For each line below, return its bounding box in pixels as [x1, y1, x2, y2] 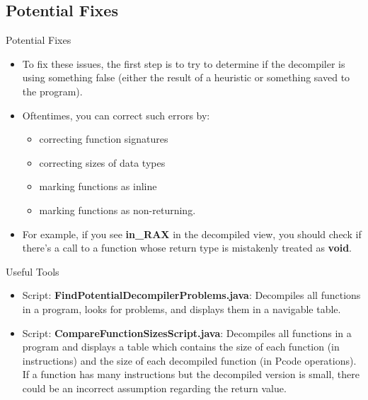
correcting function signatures [39, 131, 168, 146]
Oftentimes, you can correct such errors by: [22, 107, 210, 122]
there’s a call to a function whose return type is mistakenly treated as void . [22, 240, 352, 255]
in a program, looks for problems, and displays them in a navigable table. [22, 301, 341, 316]
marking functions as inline [39, 179, 157, 194]
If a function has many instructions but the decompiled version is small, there [22, 367, 360, 382]
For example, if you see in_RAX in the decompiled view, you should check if [22, 226, 362, 241]
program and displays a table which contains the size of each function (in [22, 339, 340, 354]
